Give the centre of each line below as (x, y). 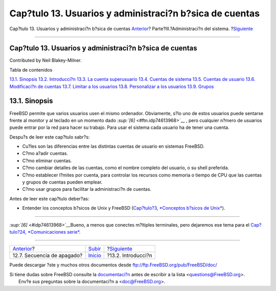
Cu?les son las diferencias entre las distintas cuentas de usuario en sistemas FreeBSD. (113, 146)
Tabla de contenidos (31, 70)
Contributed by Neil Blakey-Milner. (45, 60)
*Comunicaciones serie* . (54, 232)
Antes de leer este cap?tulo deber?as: (49, 198)
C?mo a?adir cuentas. (45, 153)
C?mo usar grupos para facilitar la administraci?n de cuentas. (87, 189)
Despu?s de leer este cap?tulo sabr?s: (50, 137)
